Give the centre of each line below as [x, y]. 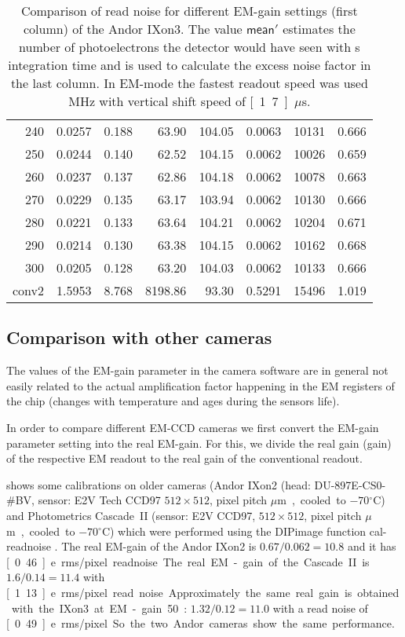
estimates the [319, 29]
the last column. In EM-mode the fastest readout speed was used [189, 83]
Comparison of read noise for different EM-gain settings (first [189, 11]
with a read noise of [320, 608]
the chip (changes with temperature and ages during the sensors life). [173, 401]
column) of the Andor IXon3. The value [133, 29]
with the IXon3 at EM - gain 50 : [99, 608]
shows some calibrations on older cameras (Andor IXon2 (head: [159, 484]
